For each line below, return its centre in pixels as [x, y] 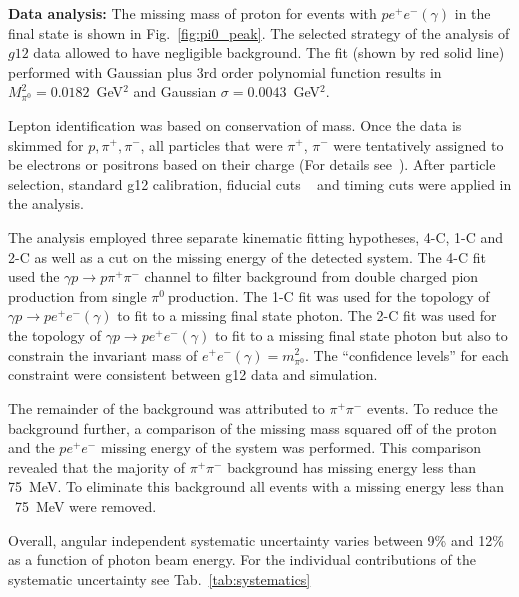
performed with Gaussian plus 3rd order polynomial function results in [225, 71]
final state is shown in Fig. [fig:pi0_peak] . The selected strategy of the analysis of [259, 32]
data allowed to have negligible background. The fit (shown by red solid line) [269, 52]
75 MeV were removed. [85, 506]
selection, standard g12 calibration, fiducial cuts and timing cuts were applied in [260, 183]
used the [34, 276]
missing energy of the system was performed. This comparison [291, 447]
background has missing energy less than [352, 466]
